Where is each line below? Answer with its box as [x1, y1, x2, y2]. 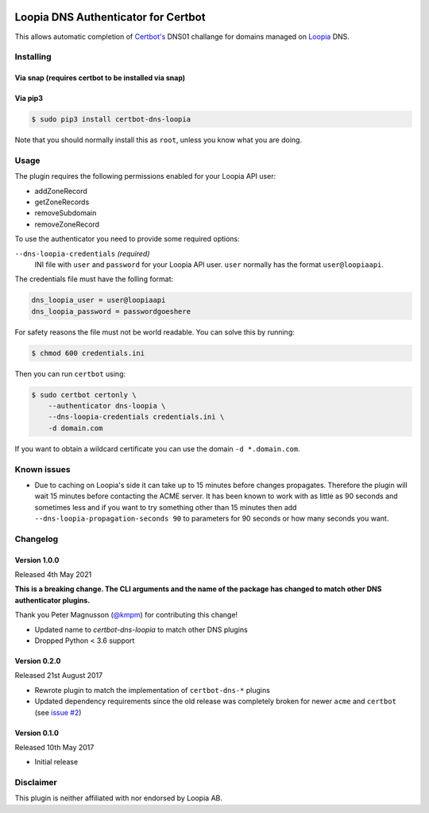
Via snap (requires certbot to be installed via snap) [14, 73, 186, 83]
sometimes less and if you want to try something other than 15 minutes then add [34, 502, 297, 512]
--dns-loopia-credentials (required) [14, 249, 150, 258]
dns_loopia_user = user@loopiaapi [31, 296, 166, 305]
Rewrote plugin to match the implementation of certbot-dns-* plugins [34, 685, 270, 695]
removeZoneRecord [34, 219, 99, 229]
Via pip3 [14, 94, 44, 103]
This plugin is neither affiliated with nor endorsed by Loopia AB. [14, 793, 222, 803]
